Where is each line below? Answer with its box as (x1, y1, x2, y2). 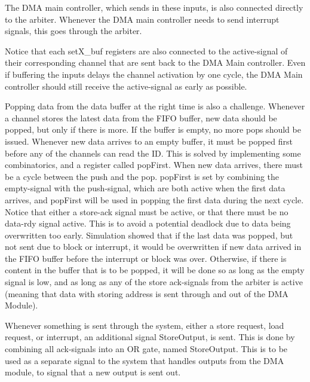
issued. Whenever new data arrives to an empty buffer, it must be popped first (5, 135, 293, 147)
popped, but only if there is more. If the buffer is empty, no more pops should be (5, 123, 301, 136)
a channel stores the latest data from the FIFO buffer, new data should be (5, 111, 277, 124)
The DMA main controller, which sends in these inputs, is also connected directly (5, 1, 303, 13)
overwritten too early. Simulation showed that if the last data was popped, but (5, 228, 293, 241)
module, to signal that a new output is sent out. (5, 366, 181, 378)
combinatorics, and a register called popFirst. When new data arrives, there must (5, 158, 303, 171)
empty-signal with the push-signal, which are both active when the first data (5, 182, 286, 194)
